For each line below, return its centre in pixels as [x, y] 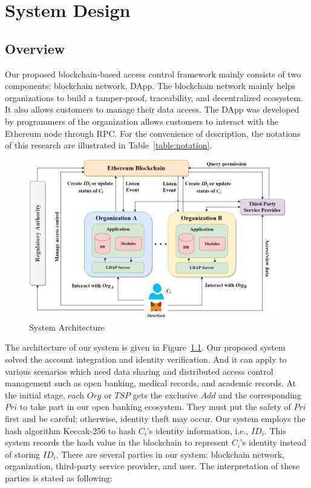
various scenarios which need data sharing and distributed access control [139, 371]
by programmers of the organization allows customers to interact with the [142, 121]
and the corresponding [260, 394]
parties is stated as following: [59, 477]
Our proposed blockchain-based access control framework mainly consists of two [153, 74]
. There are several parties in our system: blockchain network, [170, 454]
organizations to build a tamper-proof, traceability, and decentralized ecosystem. [154, 97]
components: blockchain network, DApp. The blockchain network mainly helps [150, 86]
